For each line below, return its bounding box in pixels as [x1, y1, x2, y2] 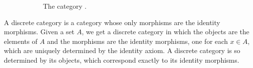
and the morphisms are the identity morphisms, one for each [47, 36, 228, 46]
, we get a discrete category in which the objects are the [82, 27, 250, 37]
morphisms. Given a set [4, 27, 75, 37]
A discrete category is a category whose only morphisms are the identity [4, 17, 220, 27]
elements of [4, 36, 38, 46]
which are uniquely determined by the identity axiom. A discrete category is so [4, 45, 240, 55]
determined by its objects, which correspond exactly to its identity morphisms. [4, 54, 239, 65]
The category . [43, 1, 87, 11]
